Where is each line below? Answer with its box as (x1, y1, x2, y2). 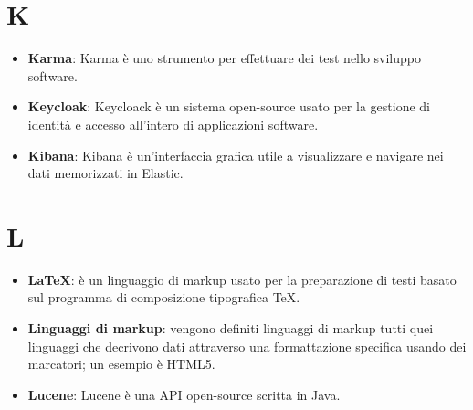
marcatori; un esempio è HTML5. (27, 354, 215, 373)
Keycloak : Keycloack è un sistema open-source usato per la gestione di (27, 97, 430, 116)
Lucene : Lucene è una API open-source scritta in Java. (27, 384, 341, 404)
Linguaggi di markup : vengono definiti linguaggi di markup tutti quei (27, 319, 434, 337)
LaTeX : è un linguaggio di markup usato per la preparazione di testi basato (27, 269, 457, 289)
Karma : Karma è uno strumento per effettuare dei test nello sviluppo (27, 48, 422, 68)
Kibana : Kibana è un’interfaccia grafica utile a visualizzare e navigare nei (27, 145, 444, 164)
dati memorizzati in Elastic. (27, 163, 184, 183)
